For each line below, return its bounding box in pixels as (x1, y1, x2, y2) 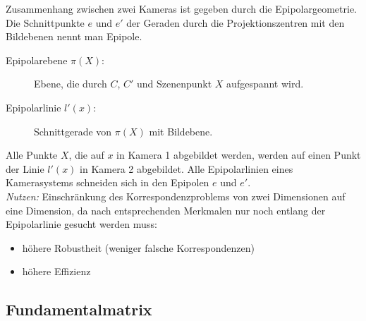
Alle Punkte (6, 147, 58, 162)
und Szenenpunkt (136, 76, 212, 91)
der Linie (6, 161, 44, 176)
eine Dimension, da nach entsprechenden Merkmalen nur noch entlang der (6, 202, 326, 217)
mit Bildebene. (149, 123, 213, 138)
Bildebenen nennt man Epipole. (6, 29, 142, 44)
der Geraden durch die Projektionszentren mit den (126, 15, 345, 30)
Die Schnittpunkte (6, 15, 85, 30)
